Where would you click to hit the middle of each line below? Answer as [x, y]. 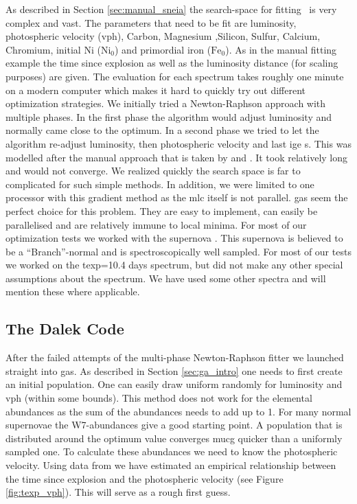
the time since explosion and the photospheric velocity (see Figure [145, 478]
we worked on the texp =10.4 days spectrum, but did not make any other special [174, 265]
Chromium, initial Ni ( [53, 49]
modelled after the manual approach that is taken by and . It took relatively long [177, 157]
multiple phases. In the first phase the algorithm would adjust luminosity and [169, 116]
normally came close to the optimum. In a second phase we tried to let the [162, 130]
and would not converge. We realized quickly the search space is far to [153, 171]
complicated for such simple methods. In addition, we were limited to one [160, 184]
